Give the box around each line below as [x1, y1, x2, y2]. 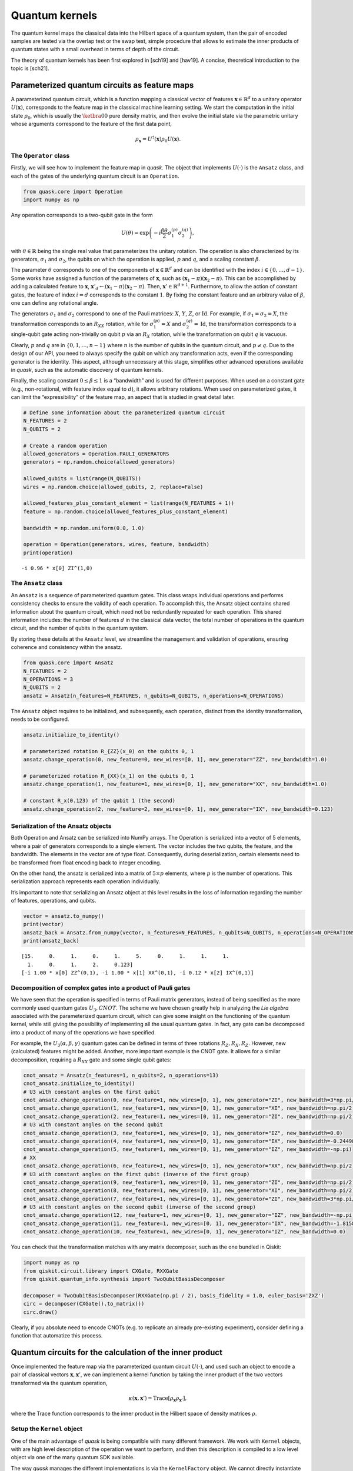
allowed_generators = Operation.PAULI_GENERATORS [23, 451, 169, 457]
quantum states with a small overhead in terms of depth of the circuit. [11, 46, 179, 53]
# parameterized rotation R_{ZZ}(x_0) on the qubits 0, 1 [23, 748, 194, 754]
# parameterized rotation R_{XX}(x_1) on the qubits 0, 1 [23, 773, 194, 780]
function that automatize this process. [11, 1332, 103, 1339]
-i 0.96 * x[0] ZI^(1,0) [21, 565, 93, 571]
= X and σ [161, 320, 187, 327]
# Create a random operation [23, 442, 108, 449]
